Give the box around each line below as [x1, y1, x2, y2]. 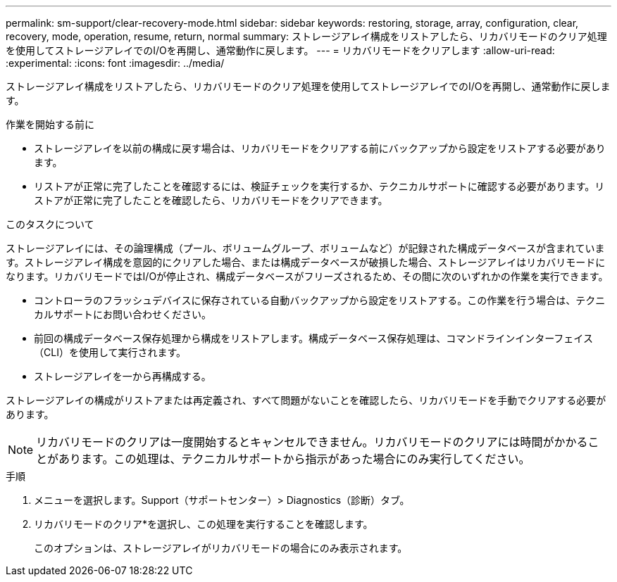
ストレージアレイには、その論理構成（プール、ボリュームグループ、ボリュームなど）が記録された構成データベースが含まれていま [6, 242, 605, 254]
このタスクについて [6, 218, 94, 230]
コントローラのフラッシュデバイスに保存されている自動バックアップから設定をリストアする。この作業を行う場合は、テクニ [34, 294, 606, 306]
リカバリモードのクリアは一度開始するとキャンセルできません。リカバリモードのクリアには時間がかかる [36, 435, 588, 449]
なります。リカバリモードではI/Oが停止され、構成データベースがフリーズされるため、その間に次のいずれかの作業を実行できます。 [6, 270, 609, 282]
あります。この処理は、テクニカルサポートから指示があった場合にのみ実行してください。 [58, 452, 530, 466]
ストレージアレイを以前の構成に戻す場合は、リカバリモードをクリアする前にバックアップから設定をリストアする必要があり [34, 142, 606, 154]
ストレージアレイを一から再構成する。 [34, 370, 211, 382]
